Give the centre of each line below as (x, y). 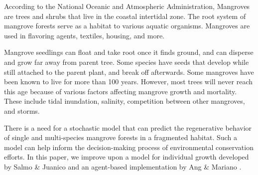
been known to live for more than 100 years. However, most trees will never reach (128, 82)
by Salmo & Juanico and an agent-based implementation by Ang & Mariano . (123, 166)
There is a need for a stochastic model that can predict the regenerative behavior (128, 127)
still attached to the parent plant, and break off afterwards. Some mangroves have (129, 72)
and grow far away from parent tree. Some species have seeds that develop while (127, 62)
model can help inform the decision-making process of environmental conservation (129, 147)
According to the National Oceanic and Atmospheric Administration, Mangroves (127, 6)
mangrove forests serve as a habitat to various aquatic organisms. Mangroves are (127, 26)
